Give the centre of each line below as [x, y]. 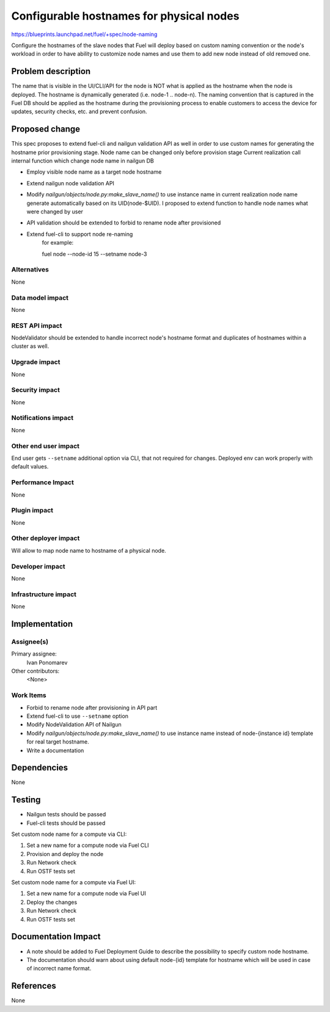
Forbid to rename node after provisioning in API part [92, 707]
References [34, 986]
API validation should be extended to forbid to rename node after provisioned [124, 223]
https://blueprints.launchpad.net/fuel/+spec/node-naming [84, 34]
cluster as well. [30, 346]
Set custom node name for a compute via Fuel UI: [74, 882]
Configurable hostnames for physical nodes [125, 16]
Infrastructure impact [44, 594]
